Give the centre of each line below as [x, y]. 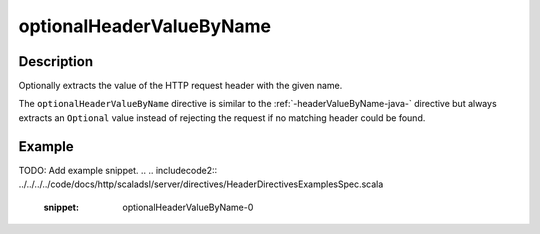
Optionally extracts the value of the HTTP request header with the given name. [180, 86]
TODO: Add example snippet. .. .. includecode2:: [118, 170]
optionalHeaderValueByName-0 [188, 207]
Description [56, 61]
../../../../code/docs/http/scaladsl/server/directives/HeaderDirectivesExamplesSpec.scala [201, 184]
